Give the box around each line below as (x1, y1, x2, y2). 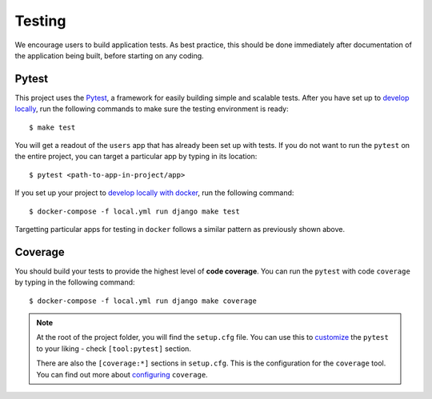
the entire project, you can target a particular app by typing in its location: (14, 152, 258, 162)
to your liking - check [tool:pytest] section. (36, 344, 192, 353)
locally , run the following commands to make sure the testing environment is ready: (14, 104, 290, 114)
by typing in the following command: (14, 277, 135, 287)
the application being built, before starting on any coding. (14, 50, 204, 60)
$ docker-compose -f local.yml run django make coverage (29, 296, 258, 305)
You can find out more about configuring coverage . (36, 369, 208, 379)
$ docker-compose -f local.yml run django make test (29, 206, 240, 216)
